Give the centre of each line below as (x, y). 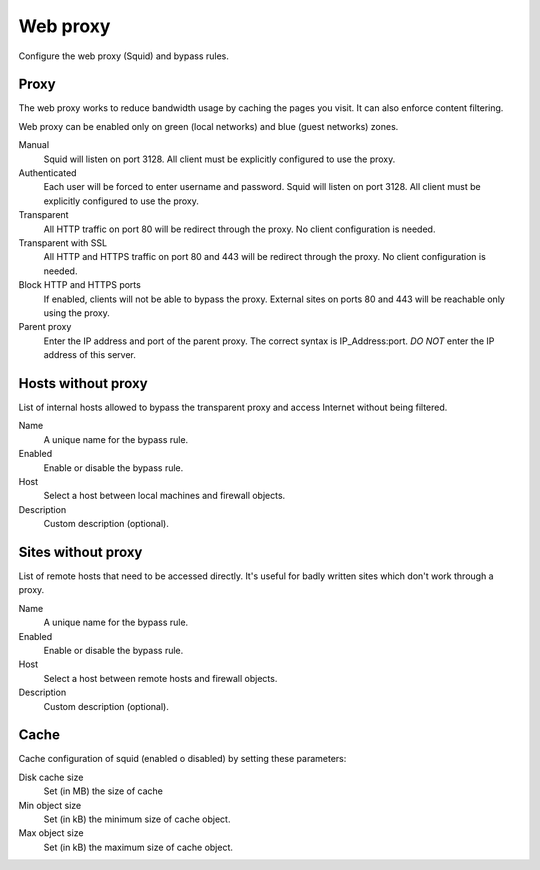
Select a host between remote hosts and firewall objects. (160, 678)
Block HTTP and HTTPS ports (80, 285)
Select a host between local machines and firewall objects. (164, 496)
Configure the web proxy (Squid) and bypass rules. (124, 56)
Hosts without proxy (83, 383)
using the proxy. (76, 312)
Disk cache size (51, 777)
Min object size (50, 805)
